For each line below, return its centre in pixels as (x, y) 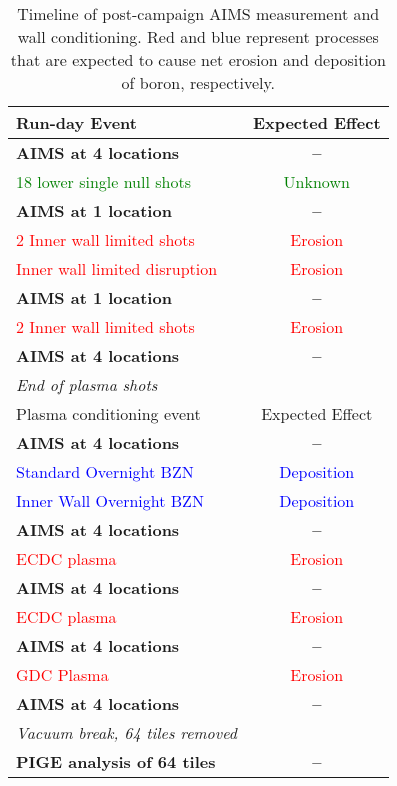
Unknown (316, 181)
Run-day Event (76, 122)
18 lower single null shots (103, 181)
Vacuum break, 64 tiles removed (126, 732)
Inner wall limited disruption (117, 268)
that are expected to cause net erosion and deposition (198, 59)
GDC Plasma (62, 674)
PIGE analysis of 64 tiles (116, 761)
